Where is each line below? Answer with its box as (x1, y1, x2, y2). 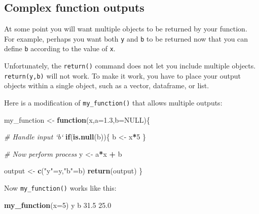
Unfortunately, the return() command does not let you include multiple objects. (4, 60, 256, 71)
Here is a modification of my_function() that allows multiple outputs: (4, 97, 223, 108)
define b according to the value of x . (4, 43, 116, 54)
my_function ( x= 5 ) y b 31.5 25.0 (4, 199, 112, 210)
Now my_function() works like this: (4, 183, 117, 193)
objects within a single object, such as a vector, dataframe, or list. (4, 80, 209, 91)
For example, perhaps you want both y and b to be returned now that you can (4, 33, 248, 44)
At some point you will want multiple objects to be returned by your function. (4, 23, 247, 34)
